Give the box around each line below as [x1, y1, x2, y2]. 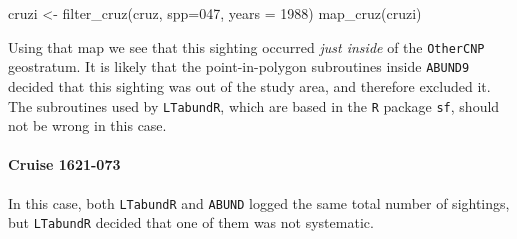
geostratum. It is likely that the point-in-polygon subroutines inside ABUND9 [8, 56, 470, 77]
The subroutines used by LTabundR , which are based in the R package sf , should [8, 95, 500, 116]
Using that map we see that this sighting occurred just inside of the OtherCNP [8, 36, 485, 57]
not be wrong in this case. [8, 115, 167, 136]
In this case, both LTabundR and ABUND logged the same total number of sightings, [8, 192, 510, 213]
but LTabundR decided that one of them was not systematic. [8, 212, 374, 233]
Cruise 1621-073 [8, 154, 121, 175]
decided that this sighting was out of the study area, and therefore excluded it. [8, 75, 491, 96]
